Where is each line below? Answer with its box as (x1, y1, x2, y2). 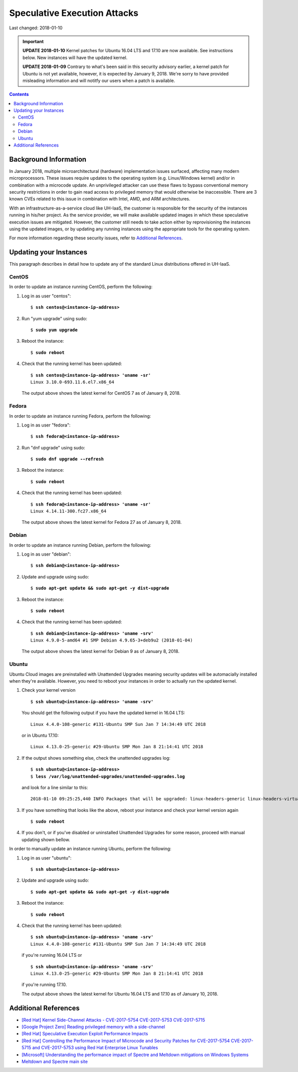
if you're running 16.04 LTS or (21, 952, 82, 958)
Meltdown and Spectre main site (21, 1058, 88, 1065)
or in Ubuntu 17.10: (21, 732, 59, 738)
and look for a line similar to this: (21, 785, 88, 790)
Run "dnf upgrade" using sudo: (21, 444, 85, 450)
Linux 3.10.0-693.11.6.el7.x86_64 (30, 379, 114, 385)
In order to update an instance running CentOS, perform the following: (9, 284, 152, 290)
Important (22, 38, 44, 44)
